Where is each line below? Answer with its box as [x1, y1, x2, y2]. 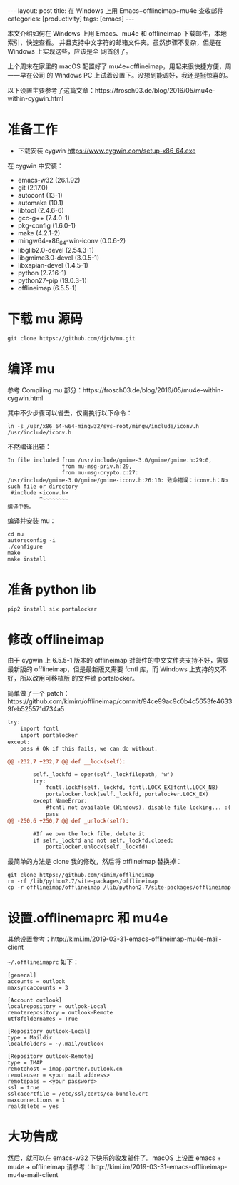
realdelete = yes [7, 1103, 59, 1110]
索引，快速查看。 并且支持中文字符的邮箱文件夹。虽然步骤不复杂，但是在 [7, 38, 222, 46]
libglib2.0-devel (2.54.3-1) [17, 245, 95, 254]
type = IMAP [7, 1059, 43, 1067]
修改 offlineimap [7, 631, 105, 647]
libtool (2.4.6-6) [17, 205, 64, 215]
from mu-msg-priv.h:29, [61, 462, 133, 470]
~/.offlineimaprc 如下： [7, 957, 80, 966]
